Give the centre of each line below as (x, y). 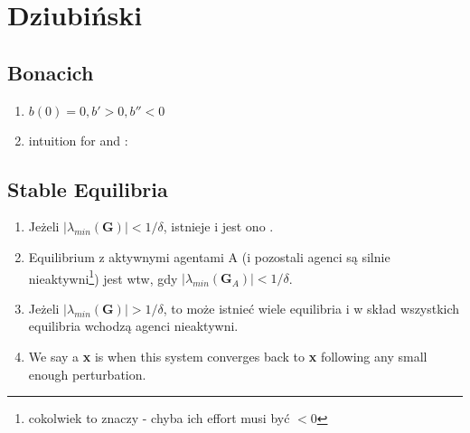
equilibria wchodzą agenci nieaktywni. (133, 326)
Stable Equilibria (88, 188)
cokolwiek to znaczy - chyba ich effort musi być (159, 418)
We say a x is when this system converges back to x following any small (228, 356)
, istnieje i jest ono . (218, 226)
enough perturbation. (87, 374)
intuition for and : (78, 140)
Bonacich (51, 72)
